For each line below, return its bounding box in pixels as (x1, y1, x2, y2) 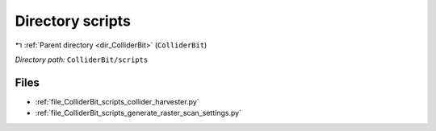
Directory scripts (15, 12, 131, 30)
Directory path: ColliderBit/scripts (15, 55, 149, 64)
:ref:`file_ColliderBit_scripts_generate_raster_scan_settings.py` (35, 108, 242, 118)
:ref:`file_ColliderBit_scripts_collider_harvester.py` (35, 96, 199, 106)
